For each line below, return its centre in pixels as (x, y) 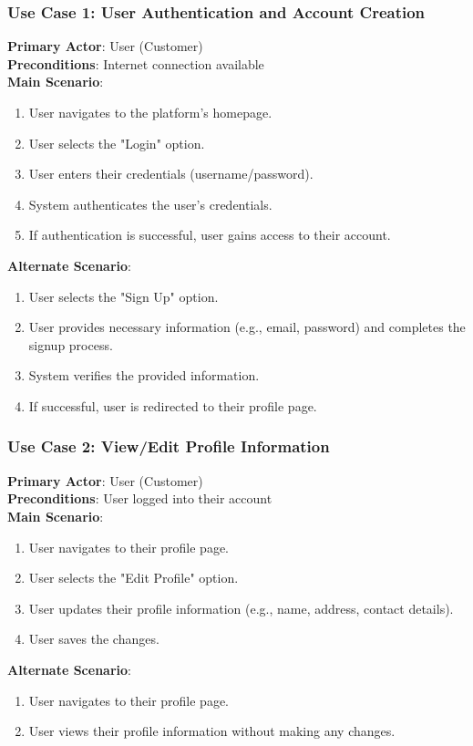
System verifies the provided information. (144, 375)
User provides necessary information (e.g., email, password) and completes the (247, 327)
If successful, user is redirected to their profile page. (173, 405)
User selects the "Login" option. (117, 143)
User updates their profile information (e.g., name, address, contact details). (241, 608)
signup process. (71, 344)
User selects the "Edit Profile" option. (134, 578)
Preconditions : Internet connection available (136, 63)
